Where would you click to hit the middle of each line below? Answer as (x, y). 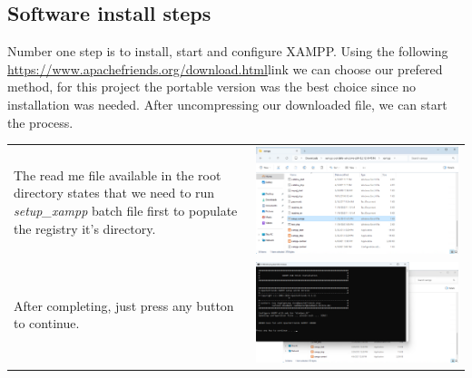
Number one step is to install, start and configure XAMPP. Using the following (228, 51)
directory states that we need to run (114, 193)
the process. (40, 122)
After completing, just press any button (124, 305)
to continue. (47, 323)
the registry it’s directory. (85, 228)
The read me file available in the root (118, 174)
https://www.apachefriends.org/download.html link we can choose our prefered (225, 68)
